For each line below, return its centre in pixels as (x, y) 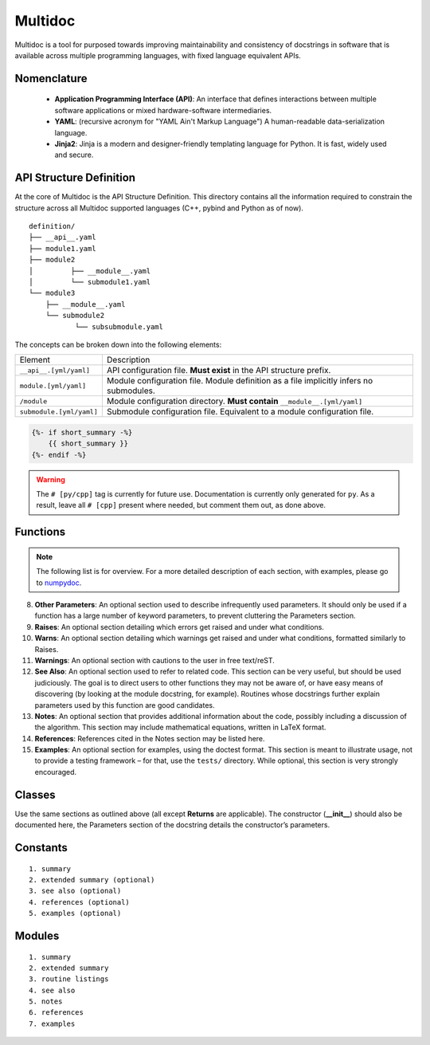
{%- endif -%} (59, 455)
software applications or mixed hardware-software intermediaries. (163, 110)
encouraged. (56, 772)
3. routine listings (69, 979)
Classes (35, 794)
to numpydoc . (59, 583)
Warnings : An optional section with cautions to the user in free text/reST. (154, 660)
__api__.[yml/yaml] (55, 370)
